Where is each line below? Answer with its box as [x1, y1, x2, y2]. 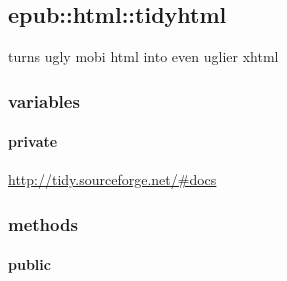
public [8, 254, 51, 275]
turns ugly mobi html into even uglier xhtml [8, 46, 279, 67]
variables [8, 88, 80, 113]
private [8, 131, 58, 152]
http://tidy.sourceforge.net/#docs [8, 169, 217, 190]
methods [8, 211, 78, 236]
